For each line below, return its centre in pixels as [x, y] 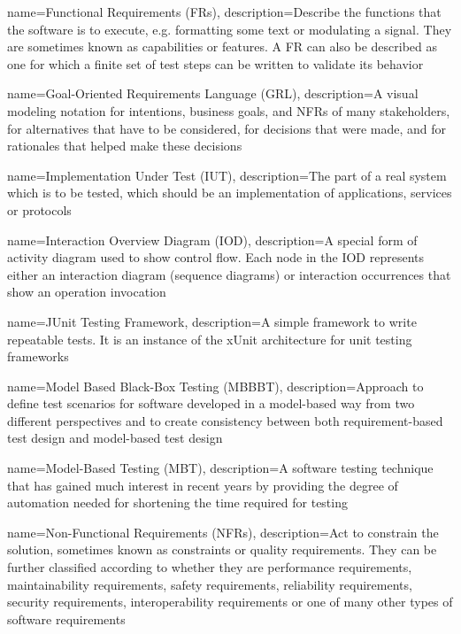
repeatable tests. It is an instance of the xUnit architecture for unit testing [210, 339]
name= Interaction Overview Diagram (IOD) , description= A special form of [212, 240]
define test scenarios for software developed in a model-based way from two [211, 403]
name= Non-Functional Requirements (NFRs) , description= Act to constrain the [223, 532]
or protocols [39, 209]
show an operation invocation [87, 292]
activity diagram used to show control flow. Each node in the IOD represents [216, 257]
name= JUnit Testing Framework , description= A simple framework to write [212, 321]
